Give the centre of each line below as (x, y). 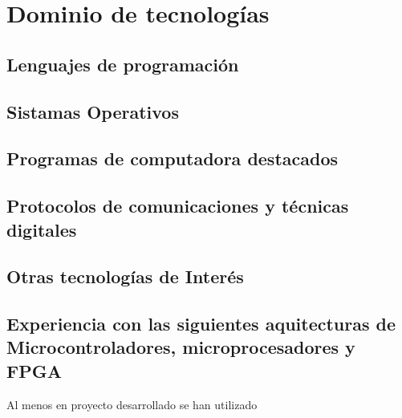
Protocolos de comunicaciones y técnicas (178, 206)
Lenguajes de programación (123, 64)
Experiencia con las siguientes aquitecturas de (201, 324)
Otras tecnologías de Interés (125, 276)
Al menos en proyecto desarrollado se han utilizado (132, 404)
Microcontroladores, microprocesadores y (181, 347)
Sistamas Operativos (93, 111)
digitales (42, 229)
